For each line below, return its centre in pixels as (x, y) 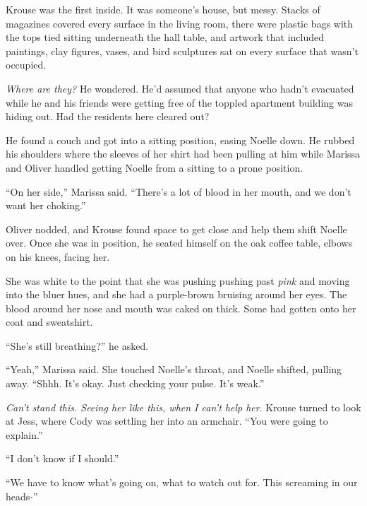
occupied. (26, 65)
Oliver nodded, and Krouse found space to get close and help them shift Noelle (176, 229)
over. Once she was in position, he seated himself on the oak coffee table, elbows (179, 243)
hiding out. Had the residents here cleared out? (108, 116)
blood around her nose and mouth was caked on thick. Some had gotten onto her (181, 308)
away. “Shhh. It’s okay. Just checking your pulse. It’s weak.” (135, 383)
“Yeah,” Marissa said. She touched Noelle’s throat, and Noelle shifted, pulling (174, 369)
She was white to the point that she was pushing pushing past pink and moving (178, 280)
